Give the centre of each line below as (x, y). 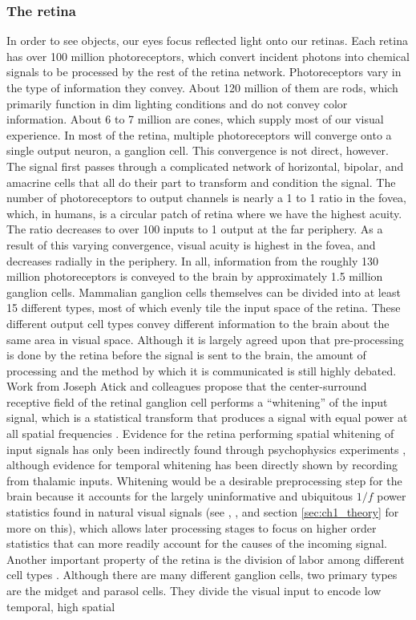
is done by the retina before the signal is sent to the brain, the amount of (186, 355)
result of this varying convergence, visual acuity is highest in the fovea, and (191, 244)
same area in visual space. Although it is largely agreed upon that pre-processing (205, 339)
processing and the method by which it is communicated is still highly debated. (202, 370)
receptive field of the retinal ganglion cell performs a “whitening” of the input (197, 401)
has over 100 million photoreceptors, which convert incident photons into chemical (208, 56)
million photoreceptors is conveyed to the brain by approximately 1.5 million (195, 276)
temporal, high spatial (61, 606)
